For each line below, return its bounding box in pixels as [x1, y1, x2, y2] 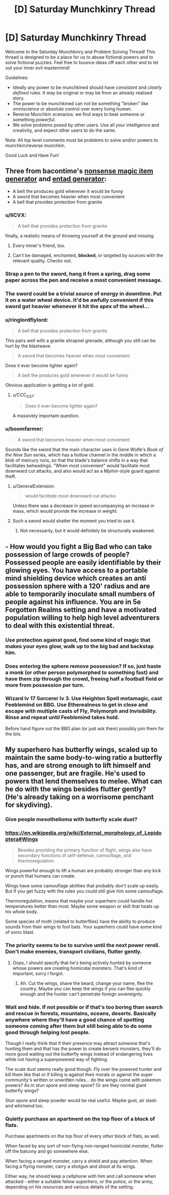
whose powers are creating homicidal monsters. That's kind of [12, 965, 143, 971]
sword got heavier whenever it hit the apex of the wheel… [5, 303, 150, 310]
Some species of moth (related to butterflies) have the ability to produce [5, 918, 155, 925]
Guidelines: [5, 74, 29, 80]
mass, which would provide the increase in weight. [12, 508, 118, 514]
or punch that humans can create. [5, 873, 76, 879]
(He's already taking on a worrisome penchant [5, 793, 154, 802]
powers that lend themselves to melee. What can [5, 777, 162, 786]
